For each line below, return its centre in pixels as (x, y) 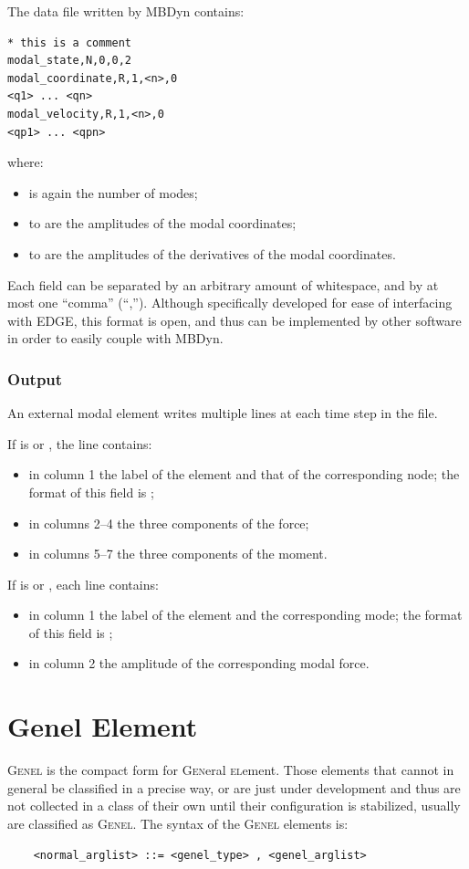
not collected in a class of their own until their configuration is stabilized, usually (234, 806)
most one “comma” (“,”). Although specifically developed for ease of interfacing (230, 303)
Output (35, 378)
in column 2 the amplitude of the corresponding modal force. (199, 663)
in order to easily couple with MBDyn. (115, 338)
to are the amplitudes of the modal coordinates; (162, 223)
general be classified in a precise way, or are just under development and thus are (234, 787)
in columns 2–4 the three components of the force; (169, 523)
